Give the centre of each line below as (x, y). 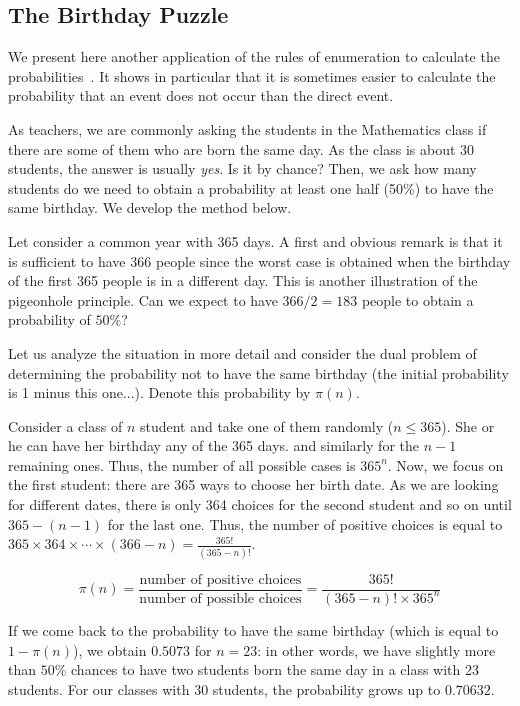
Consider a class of (65, 425)
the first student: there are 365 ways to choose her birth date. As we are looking (253, 484)
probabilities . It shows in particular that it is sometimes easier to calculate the (252, 75)
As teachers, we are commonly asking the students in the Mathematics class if (247, 128)
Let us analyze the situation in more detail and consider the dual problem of (242, 352)
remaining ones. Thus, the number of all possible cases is (182, 464)
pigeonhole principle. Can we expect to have (143, 299)
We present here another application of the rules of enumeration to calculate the (254, 56)
